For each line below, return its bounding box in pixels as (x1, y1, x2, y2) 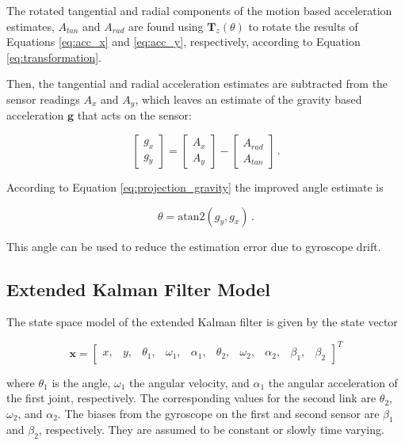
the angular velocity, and (129, 374, 250, 390)
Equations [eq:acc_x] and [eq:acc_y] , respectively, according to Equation (6, 33, 361, 50)
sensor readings (6, 90, 80, 107)
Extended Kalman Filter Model (6, 276, 271, 301)
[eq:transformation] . (6, 48, 101, 65)
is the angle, (52, 374, 111, 390)
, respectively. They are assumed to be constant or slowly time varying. (38, 421, 384, 438)
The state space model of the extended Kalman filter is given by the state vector (6, 314, 398, 330)
